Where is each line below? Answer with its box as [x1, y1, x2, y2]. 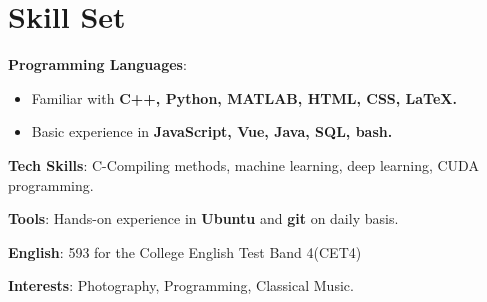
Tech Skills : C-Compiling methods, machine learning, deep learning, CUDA [8, 154, 479, 175]
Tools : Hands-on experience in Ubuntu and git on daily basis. [8, 208, 399, 229]
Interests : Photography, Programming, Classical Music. [8, 275, 354, 296]
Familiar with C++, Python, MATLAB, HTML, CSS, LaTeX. [31, 87, 457, 108]
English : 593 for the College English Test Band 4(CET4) [8, 241, 362, 262]
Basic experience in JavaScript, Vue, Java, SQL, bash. [31, 121, 393, 142]
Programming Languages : [8, 54, 187, 75]
